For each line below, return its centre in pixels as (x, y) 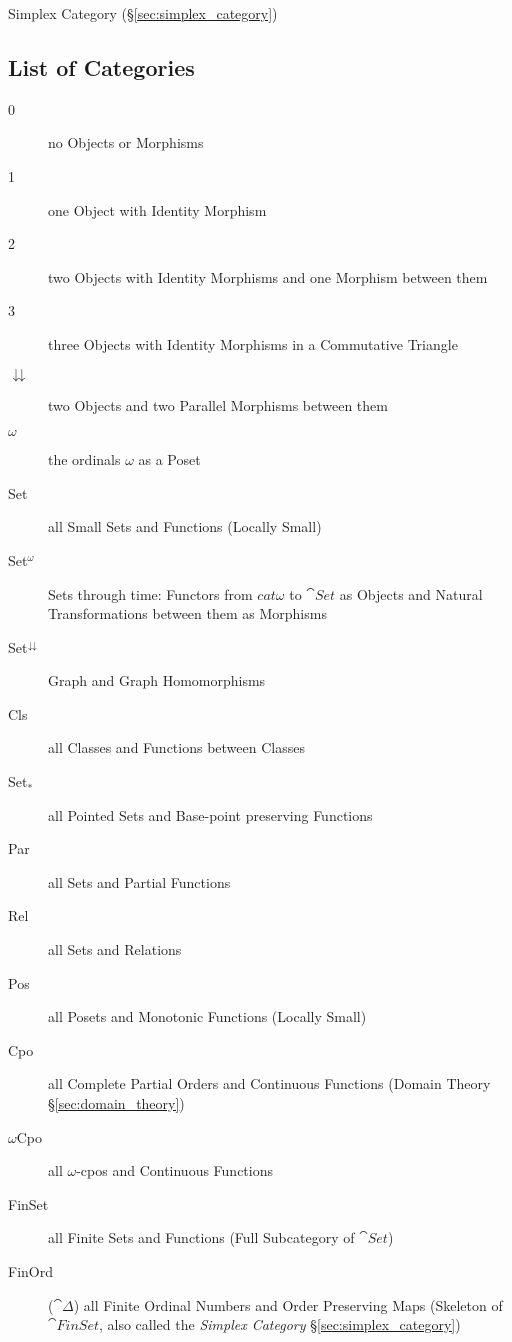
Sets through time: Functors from (150, 593)
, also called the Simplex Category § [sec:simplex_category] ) (279, 1324)
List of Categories (101, 66)
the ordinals (84, 459)
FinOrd (30, 1270)
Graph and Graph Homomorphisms (157, 680)
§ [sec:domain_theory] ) (116, 1103)
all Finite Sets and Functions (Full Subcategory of (201, 1237)
